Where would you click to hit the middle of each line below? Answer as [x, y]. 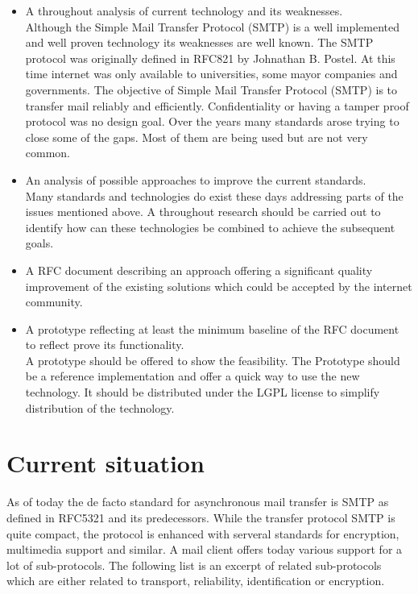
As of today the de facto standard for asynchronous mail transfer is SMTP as [198, 502]
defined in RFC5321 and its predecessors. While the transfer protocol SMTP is [201, 517]
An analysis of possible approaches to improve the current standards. [196, 179]
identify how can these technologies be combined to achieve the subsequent [210, 227]
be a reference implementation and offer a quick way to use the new [192, 376]
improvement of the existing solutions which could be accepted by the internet [219, 286]
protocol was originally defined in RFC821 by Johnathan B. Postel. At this [210, 58]
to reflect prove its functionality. [105, 345]
